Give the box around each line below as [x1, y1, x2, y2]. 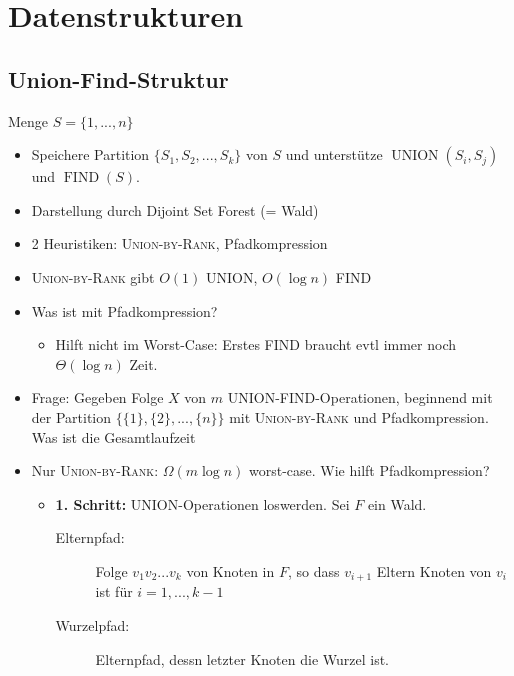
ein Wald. [367, 493, 427, 514]
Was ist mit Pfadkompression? [31, 300, 218, 321]
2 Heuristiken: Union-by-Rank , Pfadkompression [31, 233, 328, 254]
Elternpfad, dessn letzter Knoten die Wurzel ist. [95, 648, 389, 669]
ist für [95, 581, 133, 602]
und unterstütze [285, 144, 383, 165]
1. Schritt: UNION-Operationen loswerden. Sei [55, 493, 350, 514]
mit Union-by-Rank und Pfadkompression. [229, 406, 489, 427]
